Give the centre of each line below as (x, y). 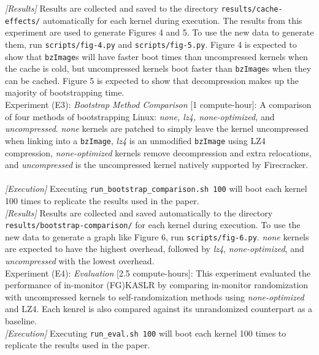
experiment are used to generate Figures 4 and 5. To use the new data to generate (159, 32)
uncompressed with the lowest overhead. (80, 261)
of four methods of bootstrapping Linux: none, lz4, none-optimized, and (140, 116)
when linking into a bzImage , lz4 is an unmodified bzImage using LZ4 (135, 140)
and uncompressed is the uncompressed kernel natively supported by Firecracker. (157, 165)
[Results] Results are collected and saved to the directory (112, 8)
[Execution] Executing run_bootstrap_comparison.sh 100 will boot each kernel (156, 189)
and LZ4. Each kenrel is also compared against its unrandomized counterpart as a (159, 309)
